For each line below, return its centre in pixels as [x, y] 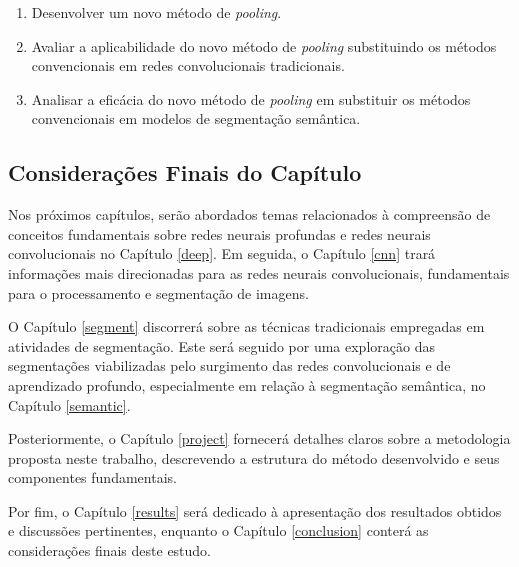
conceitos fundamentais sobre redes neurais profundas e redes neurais [219, 233]
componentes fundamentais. [92, 477]
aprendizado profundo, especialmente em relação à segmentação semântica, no [247, 384]
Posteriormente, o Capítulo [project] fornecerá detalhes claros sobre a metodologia [259, 438]
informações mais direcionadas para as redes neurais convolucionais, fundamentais [259, 272]
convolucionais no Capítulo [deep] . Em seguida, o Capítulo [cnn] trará [222, 253]
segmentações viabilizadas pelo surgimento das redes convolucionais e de [229, 365]
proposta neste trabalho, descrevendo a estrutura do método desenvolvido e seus [254, 457]
